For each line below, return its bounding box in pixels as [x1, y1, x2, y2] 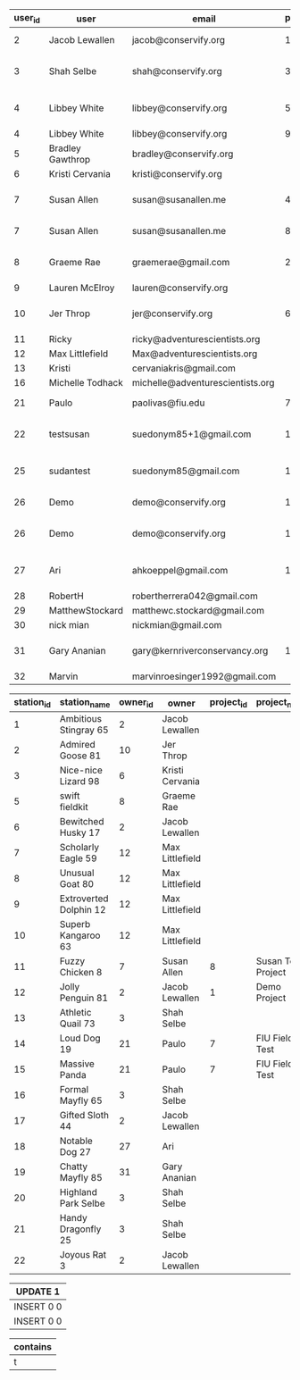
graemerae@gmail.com [131, 256, 230, 269]
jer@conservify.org [131, 307, 213, 320]
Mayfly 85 [59, 1172, 103, 1184]
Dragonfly [59, 1223, 102, 1235]
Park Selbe [59, 1197, 105, 1209]
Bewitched [59, 815, 104, 828]
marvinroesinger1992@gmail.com [131, 670, 277, 682]
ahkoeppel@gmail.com [131, 565, 229, 577]
